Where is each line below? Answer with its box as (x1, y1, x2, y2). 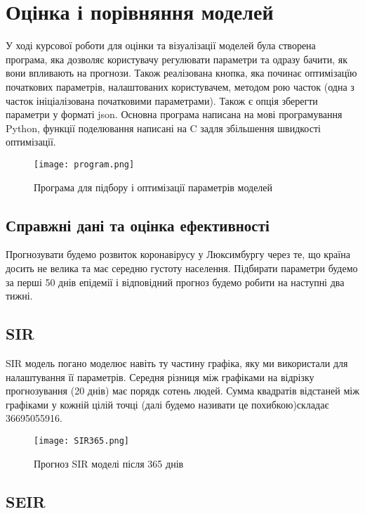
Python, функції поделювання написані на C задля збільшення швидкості (6, 120, 321, 135)
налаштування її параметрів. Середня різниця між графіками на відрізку (6, 369, 314, 384)
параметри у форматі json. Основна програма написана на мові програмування (6, 107, 343, 122)
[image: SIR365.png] (34, 435, 130, 446)
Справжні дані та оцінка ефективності (6, 214, 270, 236)
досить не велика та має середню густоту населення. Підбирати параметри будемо (6, 260, 358, 275)
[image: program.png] (34, 159, 135, 169)
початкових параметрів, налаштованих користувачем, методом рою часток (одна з (6, 79, 354, 94)
